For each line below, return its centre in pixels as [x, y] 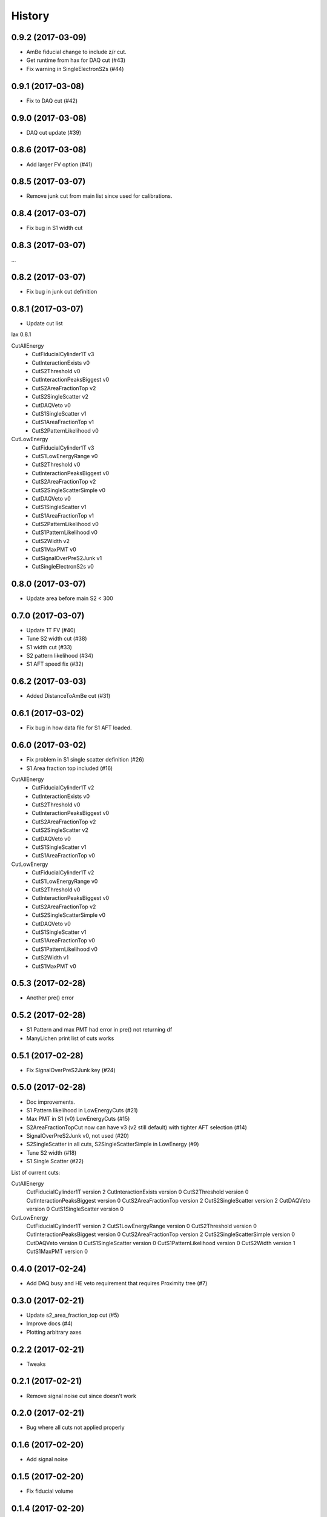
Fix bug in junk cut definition [62, 292]
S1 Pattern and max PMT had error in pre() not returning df [99, 1030]
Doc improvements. [51, 1102]
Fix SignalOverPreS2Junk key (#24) [71, 1070]
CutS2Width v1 [50, 958]
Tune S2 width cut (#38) [57, 639]
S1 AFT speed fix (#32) [55, 664]
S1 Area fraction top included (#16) [70, 768]
